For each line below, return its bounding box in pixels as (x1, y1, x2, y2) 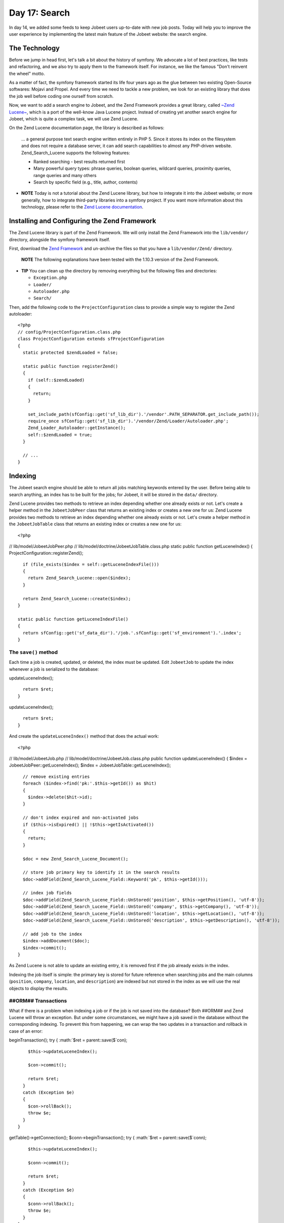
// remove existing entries (22, 773, 90, 779)
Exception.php (33, 275, 67, 281)
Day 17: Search (9, 7, 70, 18)
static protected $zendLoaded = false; (22, 350, 118, 356)
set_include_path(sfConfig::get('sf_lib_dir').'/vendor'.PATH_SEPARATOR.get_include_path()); (27, 411, 260, 417)
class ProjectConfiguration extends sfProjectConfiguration (18, 336, 164, 342)
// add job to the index (22, 931, 82, 937)
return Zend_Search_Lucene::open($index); (27, 575, 131, 581)
